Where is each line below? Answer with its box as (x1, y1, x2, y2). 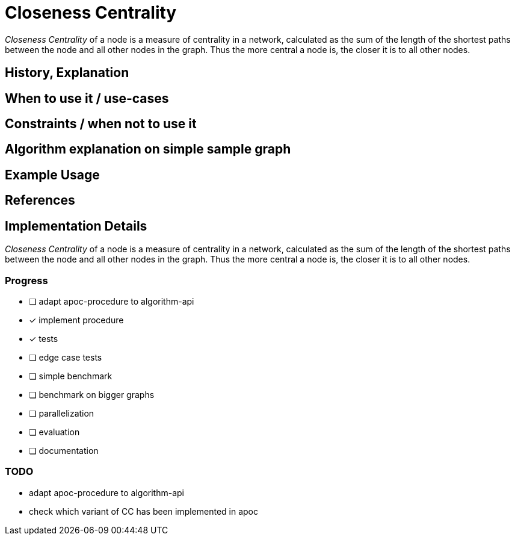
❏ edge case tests (29, 352, 102, 362)
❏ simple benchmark (29, 370, 113, 381)
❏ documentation (29, 445, 99, 456)
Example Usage (5, 167, 100, 182)
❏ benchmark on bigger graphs (29, 389, 155, 400)
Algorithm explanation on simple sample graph (5, 141, 291, 157)
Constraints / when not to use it (5, 116, 197, 132)
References (5, 193, 75, 208)
